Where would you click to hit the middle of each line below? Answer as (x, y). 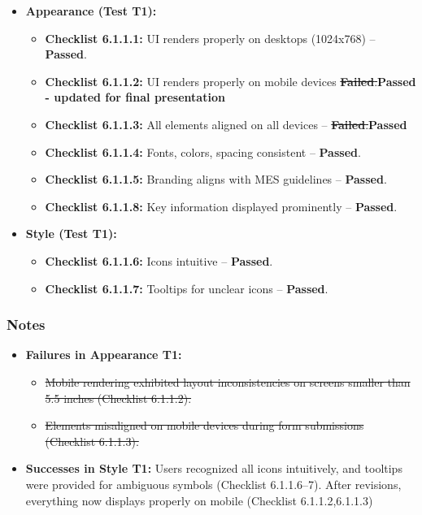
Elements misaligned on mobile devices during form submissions (204, 425)
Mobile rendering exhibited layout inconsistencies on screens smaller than (228, 381)
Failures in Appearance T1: (104, 355)
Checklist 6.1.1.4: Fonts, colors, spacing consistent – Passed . (203, 151)
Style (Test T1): (71, 234)
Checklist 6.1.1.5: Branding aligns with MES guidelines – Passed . (216, 179)
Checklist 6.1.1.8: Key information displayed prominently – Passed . (221, 206)
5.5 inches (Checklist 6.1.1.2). (118, 398)
